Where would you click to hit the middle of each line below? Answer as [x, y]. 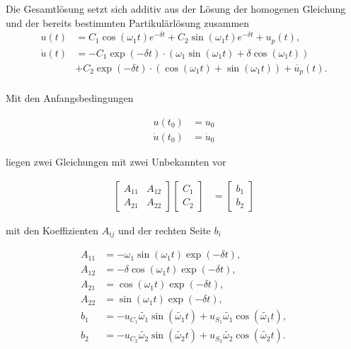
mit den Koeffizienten [52, 230]
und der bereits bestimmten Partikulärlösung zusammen [128, 22]
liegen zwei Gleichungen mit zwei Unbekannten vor [116, 161]
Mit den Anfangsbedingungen [70, 98]
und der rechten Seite [165, 230]
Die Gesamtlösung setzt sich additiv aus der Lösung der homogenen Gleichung [176, 8]
